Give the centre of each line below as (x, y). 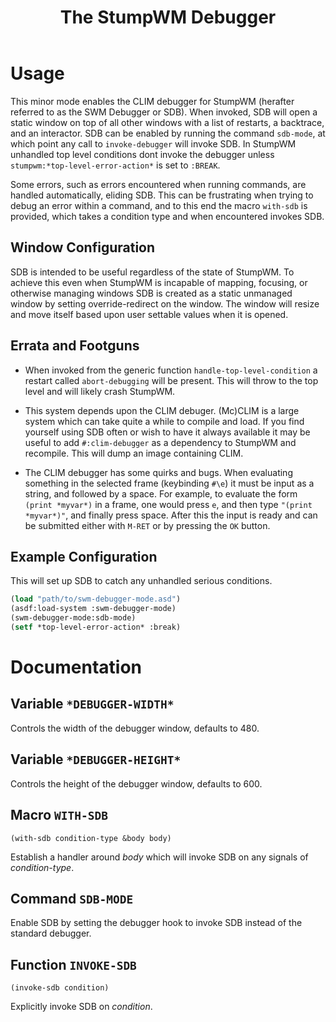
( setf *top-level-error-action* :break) (96, 627)
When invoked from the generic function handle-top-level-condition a (171, 370)
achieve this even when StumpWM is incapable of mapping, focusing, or (159, 282)
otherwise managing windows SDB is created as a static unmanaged (151, 293)
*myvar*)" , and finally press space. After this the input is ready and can (171, 515)
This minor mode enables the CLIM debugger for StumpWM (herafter (152, 101)
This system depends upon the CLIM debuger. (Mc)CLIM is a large (162, 410)
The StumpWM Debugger (168, 17)
